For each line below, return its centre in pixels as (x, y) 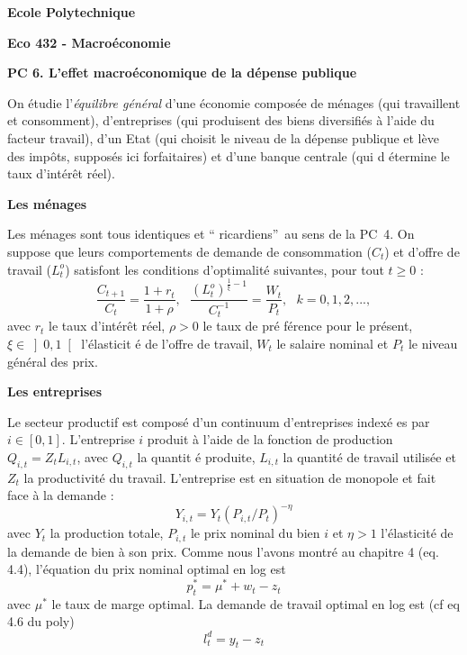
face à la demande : (61, 495)
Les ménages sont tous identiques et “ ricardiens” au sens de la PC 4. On (211, 234)
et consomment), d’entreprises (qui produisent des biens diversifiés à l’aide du (221, 120)
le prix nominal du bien (255, 533)
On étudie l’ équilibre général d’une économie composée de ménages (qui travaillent (234, 102)
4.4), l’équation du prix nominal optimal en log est (147, 569)
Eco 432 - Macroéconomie (89, 42)
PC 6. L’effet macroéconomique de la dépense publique (182, 73)
